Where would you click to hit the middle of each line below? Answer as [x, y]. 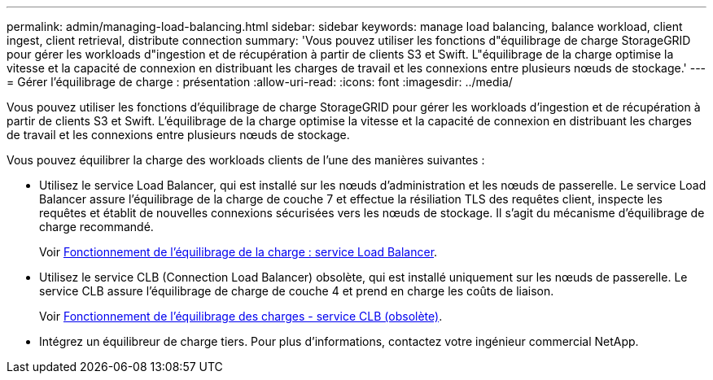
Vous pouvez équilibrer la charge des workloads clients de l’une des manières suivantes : [246, 160]
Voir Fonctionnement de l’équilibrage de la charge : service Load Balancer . [238, 252]
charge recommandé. [96, 227]
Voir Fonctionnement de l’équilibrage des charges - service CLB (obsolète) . [241, 316]
